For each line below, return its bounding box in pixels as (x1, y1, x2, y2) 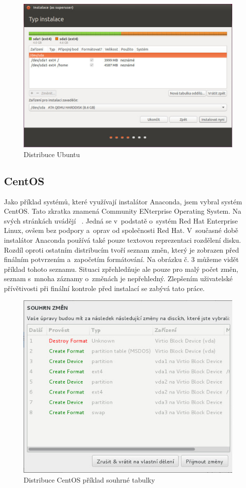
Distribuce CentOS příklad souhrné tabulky (24, 474, 155, 485)
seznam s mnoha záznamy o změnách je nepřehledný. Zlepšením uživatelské (4, 273, 233, 284)
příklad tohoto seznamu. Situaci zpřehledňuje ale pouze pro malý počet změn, (4, 263, 239, 274)
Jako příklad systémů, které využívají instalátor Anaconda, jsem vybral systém (4, 196, 242, 206)
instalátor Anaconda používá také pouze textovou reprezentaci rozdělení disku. (4, 235, 241, 245)
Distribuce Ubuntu (24, 149, 80, 159)
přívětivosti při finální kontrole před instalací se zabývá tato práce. (4, 283, 205, 293)
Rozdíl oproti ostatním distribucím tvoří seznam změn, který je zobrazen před (4, 244, 239, 255)
